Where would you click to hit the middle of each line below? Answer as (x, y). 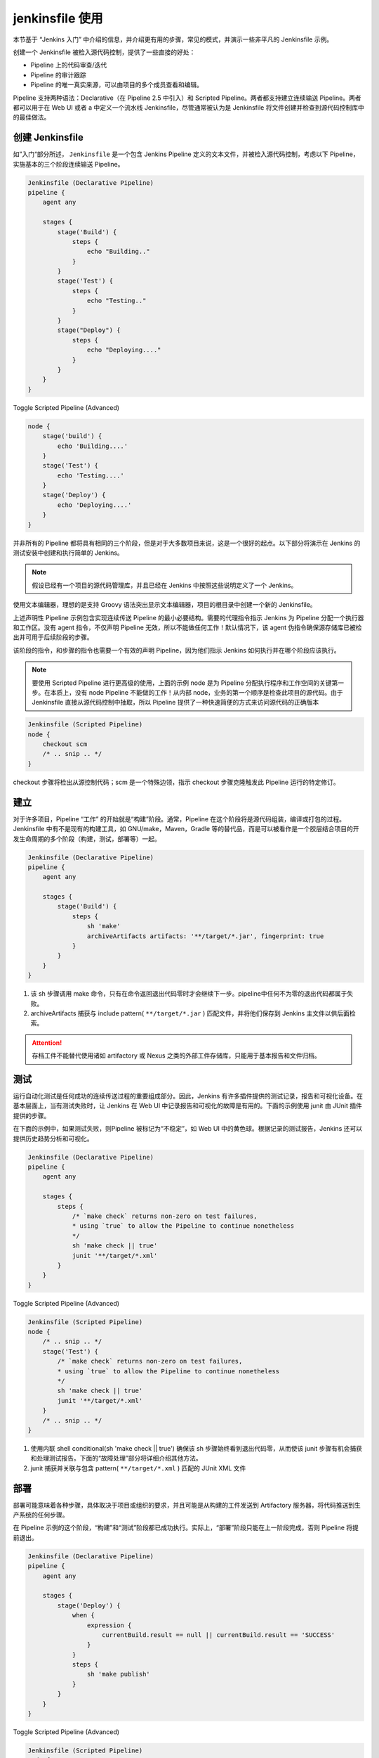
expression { (109, 1625)
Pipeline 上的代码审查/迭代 (69, 65)
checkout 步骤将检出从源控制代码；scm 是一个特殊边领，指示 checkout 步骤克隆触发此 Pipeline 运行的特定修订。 (176, 782)
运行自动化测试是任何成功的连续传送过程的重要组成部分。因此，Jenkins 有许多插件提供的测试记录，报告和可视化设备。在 (188, 1096)
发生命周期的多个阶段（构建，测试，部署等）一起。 (87, 839)
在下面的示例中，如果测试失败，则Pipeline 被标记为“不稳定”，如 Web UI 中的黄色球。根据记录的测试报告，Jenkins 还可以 (188, 1129)
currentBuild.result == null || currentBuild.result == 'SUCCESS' (219, 1635)
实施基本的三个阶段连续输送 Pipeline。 (68, 164)
